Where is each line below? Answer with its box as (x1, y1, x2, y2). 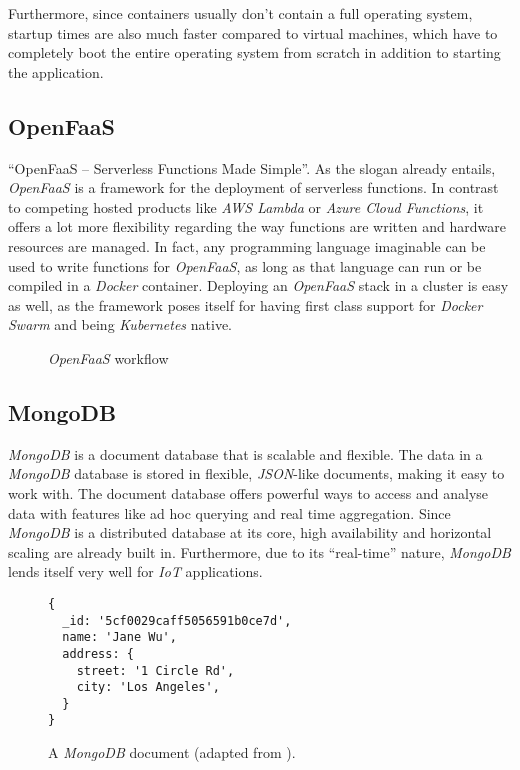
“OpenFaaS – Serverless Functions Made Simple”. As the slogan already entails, (8, 157, 496, 178)
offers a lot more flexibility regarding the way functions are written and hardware (8, 216, 506, 237)
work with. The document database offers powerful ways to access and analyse (8, 482, 489, 503)
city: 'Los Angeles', (76, 680, 220, 695)
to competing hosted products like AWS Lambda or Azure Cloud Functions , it (8, 196, 484, 217)
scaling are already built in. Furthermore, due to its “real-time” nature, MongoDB (8, 541, 511, 562)
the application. (8, 61, 104, 82)
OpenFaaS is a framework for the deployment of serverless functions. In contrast (8, 177, 499, 198)
